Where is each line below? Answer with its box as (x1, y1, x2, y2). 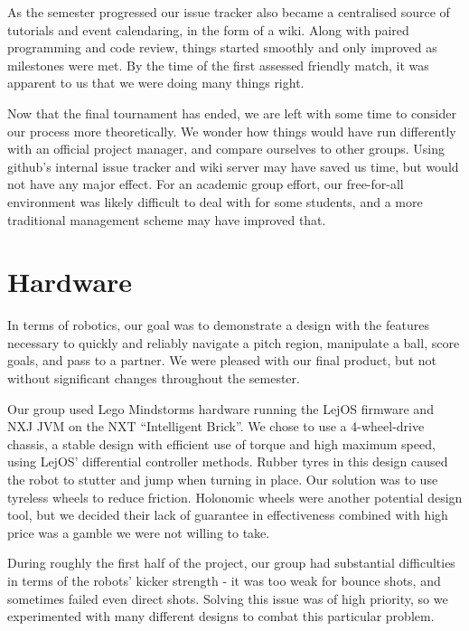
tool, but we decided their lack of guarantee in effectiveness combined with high (7, 505, 448, 524)
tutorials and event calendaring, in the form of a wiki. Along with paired (7, 20, 409, 39)
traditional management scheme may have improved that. (7, 210, 326, 229)
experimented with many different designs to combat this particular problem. (7, 607, 435, 626)
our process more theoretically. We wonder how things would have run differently (7, 121, 456, 140)
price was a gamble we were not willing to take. (7, 523, 270, 542)
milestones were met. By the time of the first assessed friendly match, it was (7, 55, 429, 74)
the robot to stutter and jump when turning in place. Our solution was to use (7, 470, 438, 488)
